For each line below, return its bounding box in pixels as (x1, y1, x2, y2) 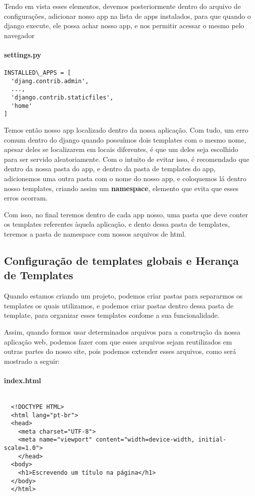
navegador (4, 30, 35, 40)
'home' (11, 102, 33, 109)
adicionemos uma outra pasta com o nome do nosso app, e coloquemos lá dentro (4, 173, 247, 184)
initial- (198, 436, 227, 444)
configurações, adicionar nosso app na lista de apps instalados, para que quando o (4, 10, 251, 21)
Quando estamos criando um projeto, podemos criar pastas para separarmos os (4, 291, 243, 301)
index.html (4, 375, 41, 385)
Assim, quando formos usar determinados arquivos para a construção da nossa (4, 327, 241, 337)
